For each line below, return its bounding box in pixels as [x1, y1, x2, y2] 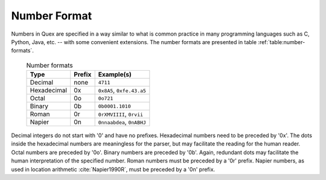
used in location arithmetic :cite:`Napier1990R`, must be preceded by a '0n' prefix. [11, 166, 216, 173]
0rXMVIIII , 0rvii [98, 110, 144, 118]
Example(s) [98, 70, 132, 79]
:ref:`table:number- [257, 38, 305, 45]
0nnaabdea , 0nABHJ [98, 118, 146, 126]
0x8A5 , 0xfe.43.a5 [98, 86, 146, 95]
